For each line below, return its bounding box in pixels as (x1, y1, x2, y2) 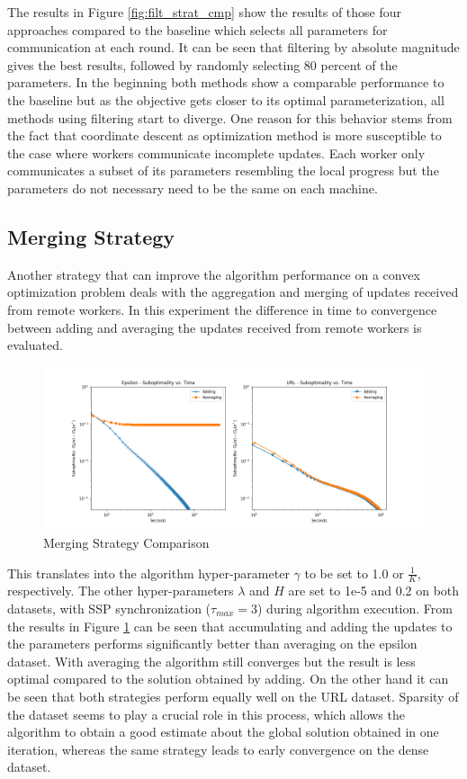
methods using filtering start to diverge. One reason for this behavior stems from (7, 108, 453, 127)
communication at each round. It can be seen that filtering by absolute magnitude (7, 38, 460, 57)
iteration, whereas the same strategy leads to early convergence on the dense (7, 739, 429, 758)
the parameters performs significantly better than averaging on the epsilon (7, 634, 418, 653)
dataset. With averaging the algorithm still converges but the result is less (7, 651, 416, 670)
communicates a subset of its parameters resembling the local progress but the (7, 161, 439, 180)
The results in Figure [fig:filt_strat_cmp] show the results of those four (7, 3, 402, 21)
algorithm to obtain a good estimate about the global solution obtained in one (7, 722, 439, 741)
